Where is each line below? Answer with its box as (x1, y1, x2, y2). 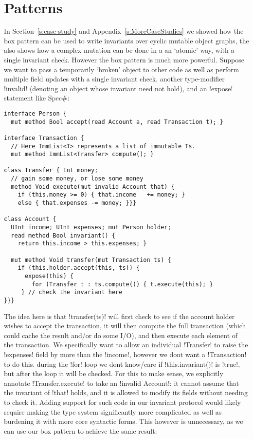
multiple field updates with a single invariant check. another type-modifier (4, 74, 225, 84)
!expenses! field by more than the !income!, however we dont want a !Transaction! (4, 349, 247, 359)
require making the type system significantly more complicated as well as (4, 406, 222, 417)
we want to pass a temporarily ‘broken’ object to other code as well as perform (4, 64, 239, 74)
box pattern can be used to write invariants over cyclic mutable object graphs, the (4, 35, 249, 45)
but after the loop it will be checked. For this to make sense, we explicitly (4, 368, 223, 379)
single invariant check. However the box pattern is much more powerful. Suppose (4, 54, 244, 64)
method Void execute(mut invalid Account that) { (11, 183, 175, 190)
